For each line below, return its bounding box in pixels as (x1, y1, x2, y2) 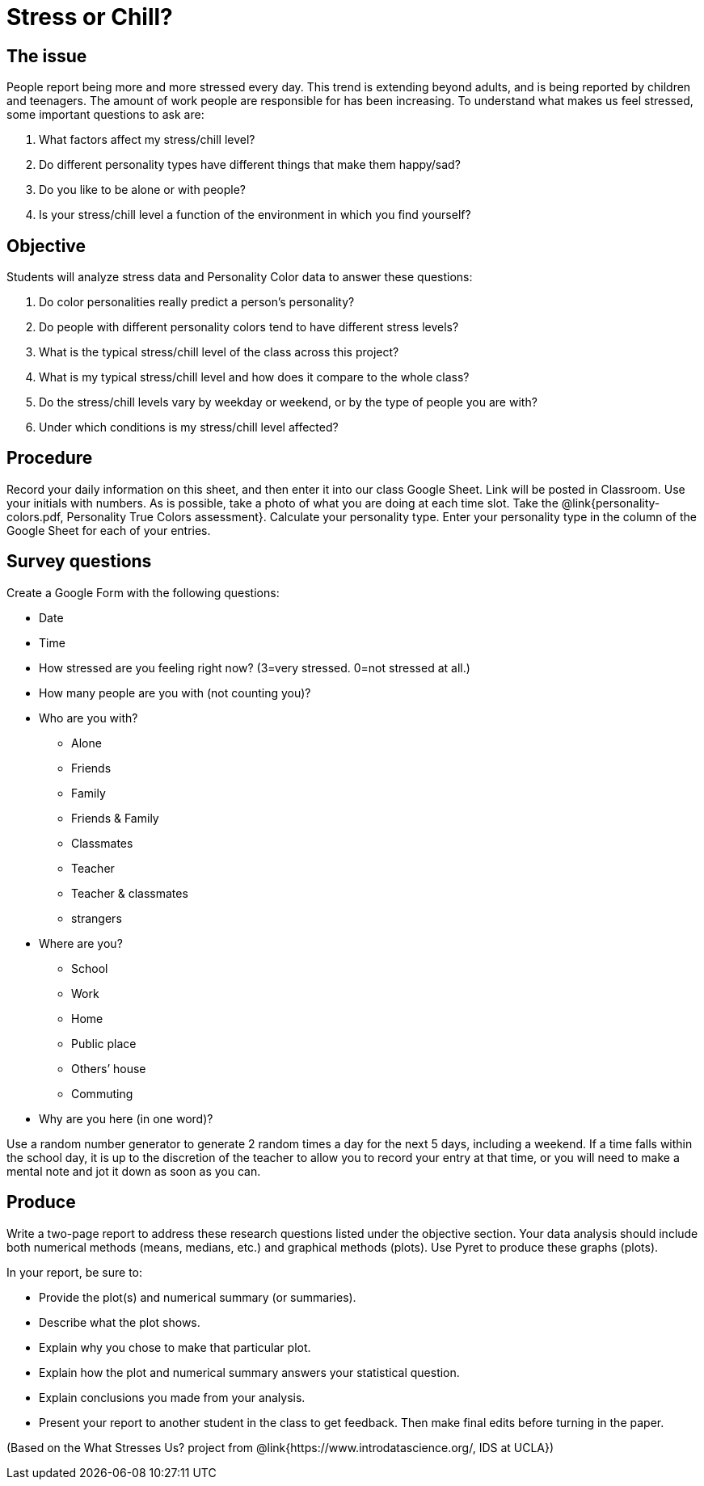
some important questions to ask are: (6, 107, 204, 122)
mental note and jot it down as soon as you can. (6, 1164, 261, 1178)
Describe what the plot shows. (39, 1315, 200, 1329)
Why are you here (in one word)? (39, 1111, 213, 1126)
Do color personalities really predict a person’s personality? (39, 295, 355, 309)
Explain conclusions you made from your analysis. (39, 1390, 306, 1404)
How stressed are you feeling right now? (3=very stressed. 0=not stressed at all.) (39, 660, 470, 675)
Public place (71, 1036, 137, 1050)
